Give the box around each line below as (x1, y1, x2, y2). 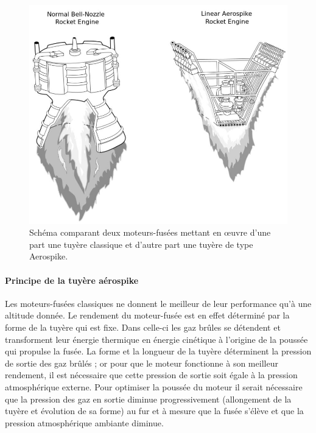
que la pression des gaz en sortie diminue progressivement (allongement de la (5, 392, 292, 405)
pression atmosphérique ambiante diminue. (5, 416, 164, 429)
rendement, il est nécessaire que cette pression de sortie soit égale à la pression (5, 368, 298, 381)
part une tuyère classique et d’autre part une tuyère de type (29, 238, 253, 250)
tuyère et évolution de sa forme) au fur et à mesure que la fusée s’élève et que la (5, 404, 304, 417)
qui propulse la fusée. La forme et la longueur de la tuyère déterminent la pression (5, 345, 312, 357)
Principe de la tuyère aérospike (5, 273, 139, 286)
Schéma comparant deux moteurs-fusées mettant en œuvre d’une (29, 226, 271, 239)
